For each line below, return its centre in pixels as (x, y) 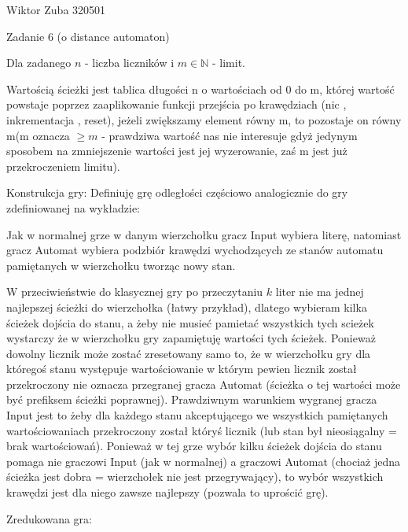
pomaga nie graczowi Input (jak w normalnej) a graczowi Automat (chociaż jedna (203, 461)
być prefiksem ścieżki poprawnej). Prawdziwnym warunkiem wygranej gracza (192, 399)
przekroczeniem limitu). (63, 166)
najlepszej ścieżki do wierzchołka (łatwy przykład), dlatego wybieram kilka (187, 307)
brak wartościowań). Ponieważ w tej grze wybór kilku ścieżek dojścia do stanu (194, 446)
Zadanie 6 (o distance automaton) (88, 36)
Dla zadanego (39, 63)
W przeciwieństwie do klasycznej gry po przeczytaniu (135, 292)
